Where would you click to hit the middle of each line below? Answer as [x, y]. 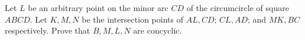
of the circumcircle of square [238, 8]
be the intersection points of [132, 19]
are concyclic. [158, 30]
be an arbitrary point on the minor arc [98, 8]
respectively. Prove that [48, 30]
